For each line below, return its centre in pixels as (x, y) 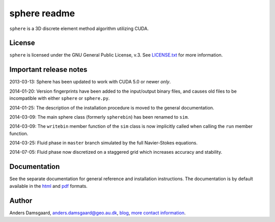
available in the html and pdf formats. (48, 186)
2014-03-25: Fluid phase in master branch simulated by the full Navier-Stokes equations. (104, 143)
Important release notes (48, 70)
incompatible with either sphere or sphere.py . (60, 98)
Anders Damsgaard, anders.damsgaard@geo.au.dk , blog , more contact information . (98, 213)
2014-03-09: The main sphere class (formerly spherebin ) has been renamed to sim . (99, 117)
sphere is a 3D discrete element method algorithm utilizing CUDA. (79, 29)
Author (21, 200)
